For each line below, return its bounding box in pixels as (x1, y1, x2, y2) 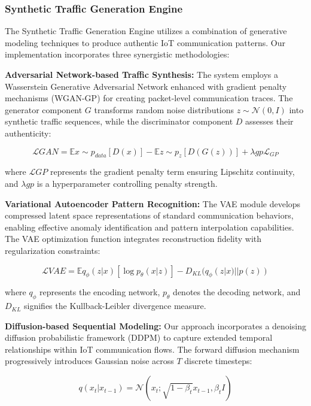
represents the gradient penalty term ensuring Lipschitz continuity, (50, 165, 295, 178)
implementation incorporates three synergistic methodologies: (5, 48, 230, 60)
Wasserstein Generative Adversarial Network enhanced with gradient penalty (5, 80, 287, 92)
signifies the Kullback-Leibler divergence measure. (24, 299, 206, 312)
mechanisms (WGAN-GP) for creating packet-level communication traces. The (5, 92, 293, 104)
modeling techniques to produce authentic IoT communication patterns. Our (5, 36, 285, 49)
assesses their (245, 115, 294, 128)
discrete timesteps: (184, 355, 252, 367)
